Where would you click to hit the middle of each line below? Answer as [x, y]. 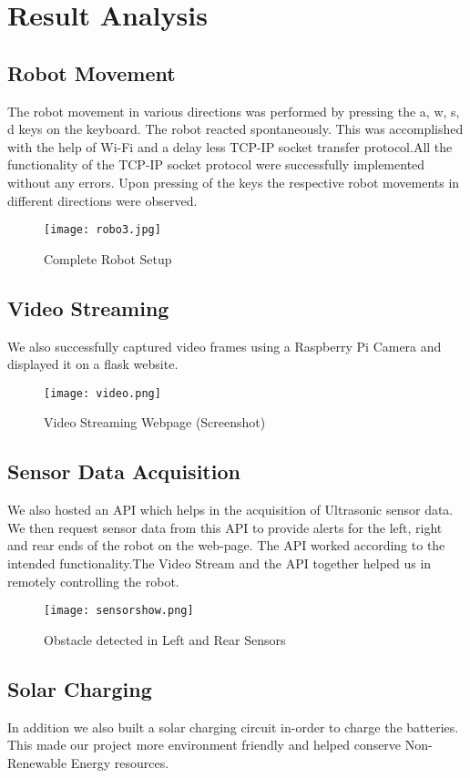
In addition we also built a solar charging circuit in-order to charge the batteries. [233, 727]
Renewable [37, 762]
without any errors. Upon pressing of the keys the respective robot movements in [234, 182]
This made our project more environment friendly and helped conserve [204, 745]
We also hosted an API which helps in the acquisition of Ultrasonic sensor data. [230, 510]
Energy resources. [120, 762]
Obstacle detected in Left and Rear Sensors [165, 639]
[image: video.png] [102, 393]
